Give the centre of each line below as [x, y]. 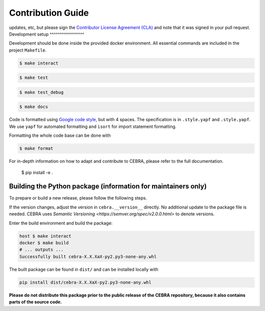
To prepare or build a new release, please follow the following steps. [78, 198]
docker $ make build [44, 243]
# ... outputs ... [41, 250]
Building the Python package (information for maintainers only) [108, 186]
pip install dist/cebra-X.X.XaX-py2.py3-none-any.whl [85, 282]
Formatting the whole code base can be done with [60, 135]
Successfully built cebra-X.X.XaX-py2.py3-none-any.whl [88, 257]
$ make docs [34, 107]
